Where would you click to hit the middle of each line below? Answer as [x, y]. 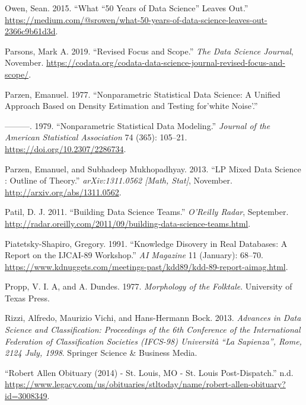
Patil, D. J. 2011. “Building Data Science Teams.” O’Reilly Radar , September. [147, 212]
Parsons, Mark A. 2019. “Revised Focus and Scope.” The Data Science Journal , [149, 51]
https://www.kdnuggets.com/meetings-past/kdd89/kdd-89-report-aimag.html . [146, 266]
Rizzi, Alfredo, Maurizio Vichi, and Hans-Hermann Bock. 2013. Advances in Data [153, 318]
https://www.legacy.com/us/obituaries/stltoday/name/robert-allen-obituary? [145, 384]
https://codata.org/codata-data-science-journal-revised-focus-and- [166, 62]
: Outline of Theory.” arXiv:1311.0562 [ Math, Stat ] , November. [119, 180]
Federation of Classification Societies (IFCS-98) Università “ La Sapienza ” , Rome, [153, 341]
